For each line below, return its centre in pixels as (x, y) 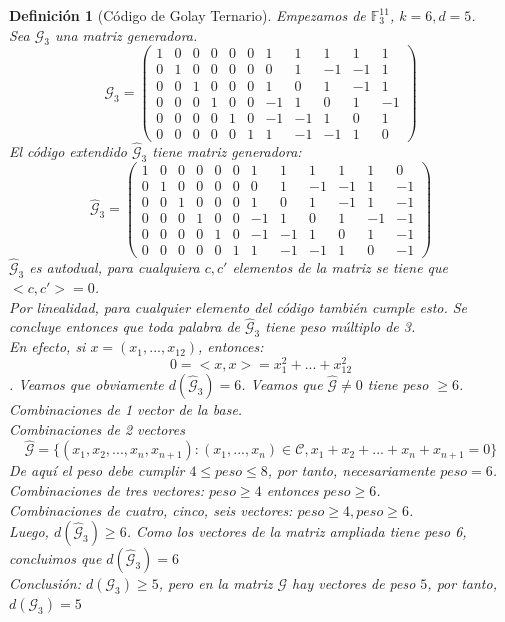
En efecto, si (47, 346)
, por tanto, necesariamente (351, 470)
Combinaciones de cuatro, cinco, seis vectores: (151, 509)
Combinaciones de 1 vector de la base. (126, 408)
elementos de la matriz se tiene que (340, 267)
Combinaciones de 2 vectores (97, 428)
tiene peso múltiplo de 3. (340, 326)
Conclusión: (45, 583)
